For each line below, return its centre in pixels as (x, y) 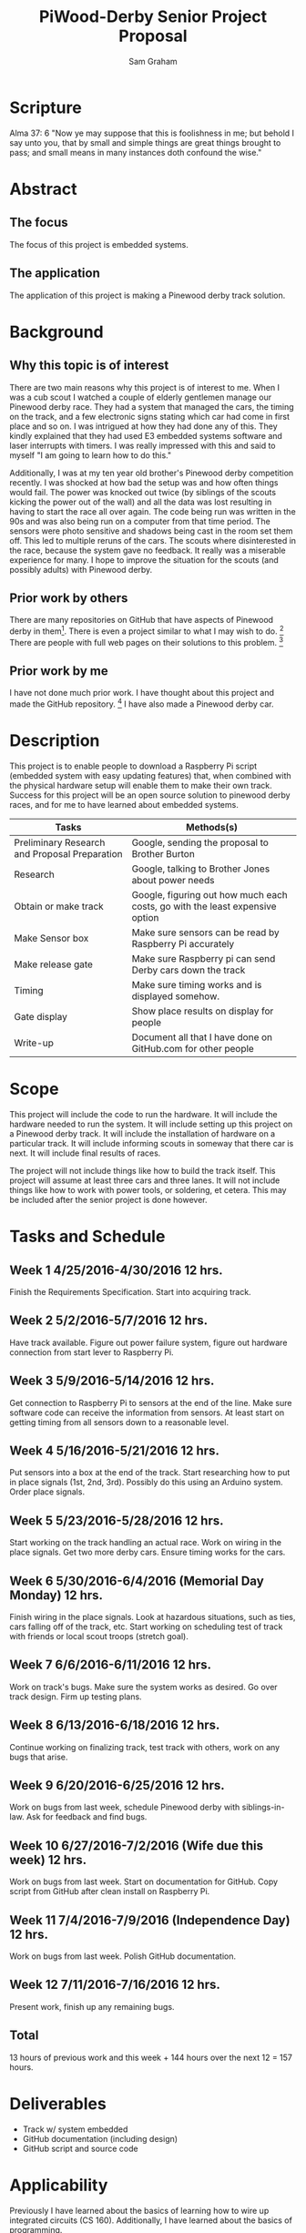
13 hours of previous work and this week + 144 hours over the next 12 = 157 (151, 2057)
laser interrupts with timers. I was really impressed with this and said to (143, 445)
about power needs (173, 881)
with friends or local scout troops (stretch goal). (99, 1637)
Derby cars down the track (189, 970)
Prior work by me (59, 671)
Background (56, 332)
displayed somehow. (176, 996)
